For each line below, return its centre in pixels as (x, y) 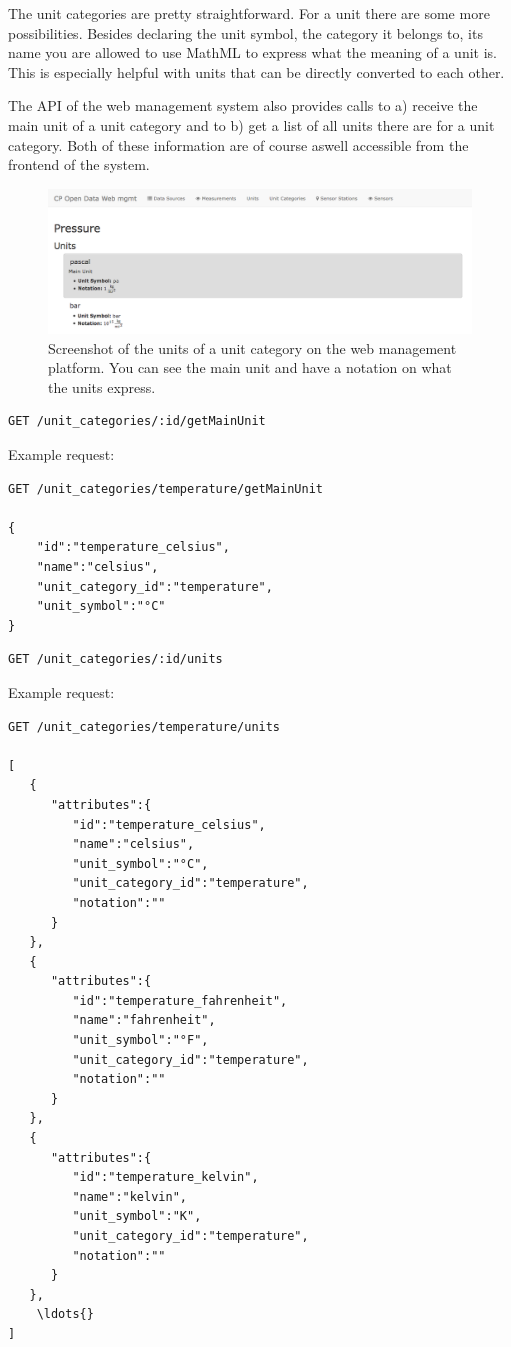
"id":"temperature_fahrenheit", (180, 1000)
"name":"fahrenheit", (144, 1020)
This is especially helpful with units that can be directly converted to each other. (256, 71)
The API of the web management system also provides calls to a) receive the (243, 105)
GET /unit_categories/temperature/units (144, 726)
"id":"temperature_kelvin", (165, 1177)
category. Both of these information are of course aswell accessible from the (238, 144)
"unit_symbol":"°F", (140, 1040)
